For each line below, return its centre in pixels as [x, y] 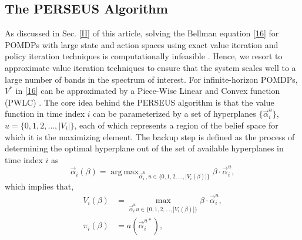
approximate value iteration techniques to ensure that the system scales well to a [150, 67]
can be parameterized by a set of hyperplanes [175, 114]
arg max [125, 172]
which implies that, [39, 186]
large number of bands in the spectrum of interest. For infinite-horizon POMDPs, [151, 79]
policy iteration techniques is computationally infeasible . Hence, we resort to [144, 56]
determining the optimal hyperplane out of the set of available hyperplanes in [144, 148]
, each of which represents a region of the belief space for [176, 125]
